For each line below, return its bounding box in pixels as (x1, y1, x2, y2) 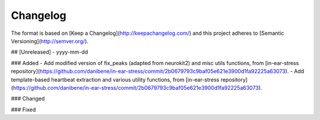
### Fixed (11, 106, 36, 113)
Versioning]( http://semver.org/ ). (11, 37, 89, 44)
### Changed (11, 95, 45, 102)
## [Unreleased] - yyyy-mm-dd (11, 48, 88, 56)
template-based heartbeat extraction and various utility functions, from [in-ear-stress (11, 76, 219, 83)
